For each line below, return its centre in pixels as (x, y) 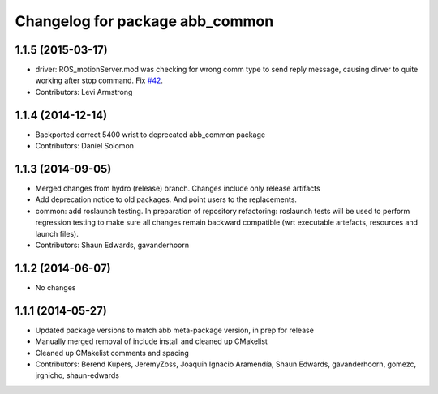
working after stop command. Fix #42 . (99, 80)
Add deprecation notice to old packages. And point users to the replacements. (166, 199)
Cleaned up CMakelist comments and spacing (112, 353)
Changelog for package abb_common (144, 21)
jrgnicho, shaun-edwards (77, 375)
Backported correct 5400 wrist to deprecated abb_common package (150, 135)
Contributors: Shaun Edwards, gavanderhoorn (112, 245)
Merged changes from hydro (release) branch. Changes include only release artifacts (178, 188)
